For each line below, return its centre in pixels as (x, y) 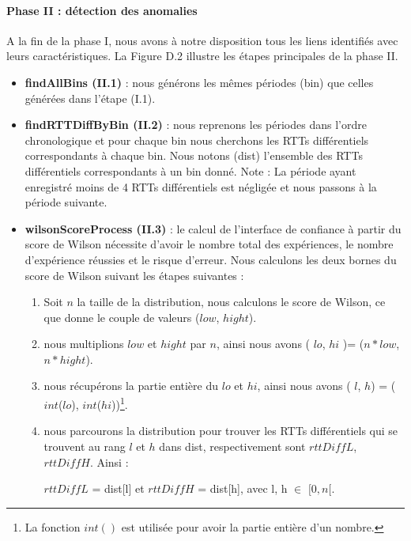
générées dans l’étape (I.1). (90, 98)
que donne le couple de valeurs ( (122, 317)
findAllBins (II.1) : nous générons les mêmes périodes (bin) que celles (199, 82)
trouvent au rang (85, 446)
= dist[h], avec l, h (243, 488)
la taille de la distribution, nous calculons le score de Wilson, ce (231, 302)
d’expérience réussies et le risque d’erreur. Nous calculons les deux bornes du (211, 259)
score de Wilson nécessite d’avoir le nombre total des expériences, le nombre (209, 244)
